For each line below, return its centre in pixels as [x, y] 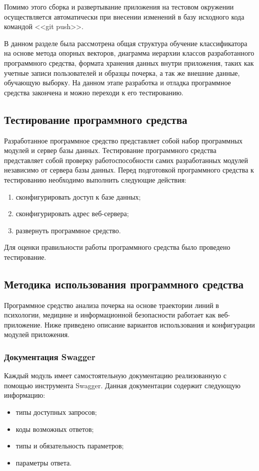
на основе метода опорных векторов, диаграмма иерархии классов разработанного [129, 53]
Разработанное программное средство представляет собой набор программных [123, 140]
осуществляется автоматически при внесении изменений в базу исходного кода [124, 16]
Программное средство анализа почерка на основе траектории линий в [111, 305]
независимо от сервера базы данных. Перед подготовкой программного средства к [129, 170]
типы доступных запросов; [56, 412]
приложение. [23, 324]
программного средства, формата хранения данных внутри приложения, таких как [129, 62]
